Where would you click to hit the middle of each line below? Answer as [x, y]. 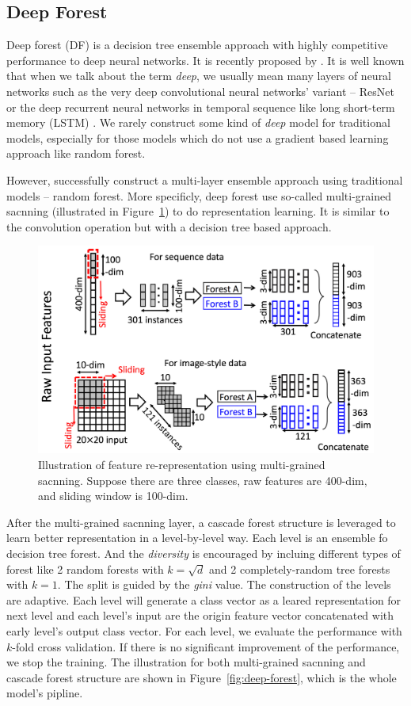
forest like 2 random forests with [85, 569]
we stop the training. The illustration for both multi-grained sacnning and [186, 662]
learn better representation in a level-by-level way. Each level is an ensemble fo [197, 538]
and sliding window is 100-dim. [113, 496]
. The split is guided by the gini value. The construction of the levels [224, 584]
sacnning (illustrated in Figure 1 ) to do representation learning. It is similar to [198, 211]
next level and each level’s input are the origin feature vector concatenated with [200, 615]
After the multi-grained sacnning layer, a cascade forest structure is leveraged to [201, 522]
